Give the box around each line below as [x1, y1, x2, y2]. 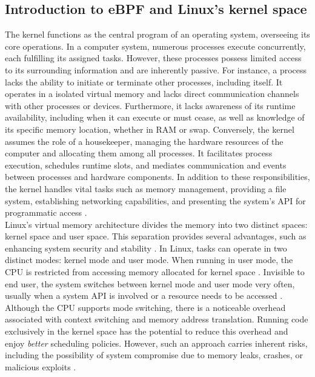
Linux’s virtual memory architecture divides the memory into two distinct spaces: [5, 218, 308, 230]
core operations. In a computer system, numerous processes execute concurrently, [5, 39, 306, 52]
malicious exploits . [5, 360, 76, 373]
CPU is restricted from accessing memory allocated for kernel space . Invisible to [5, 265, 305, 278]
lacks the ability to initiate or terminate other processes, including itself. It [5, 75, 283, 88]
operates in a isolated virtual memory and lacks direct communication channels [5, 87, 299, 100]
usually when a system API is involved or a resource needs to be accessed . [5, 289, 283, 302]
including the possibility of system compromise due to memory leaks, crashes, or [5, 349, 303, 361]
